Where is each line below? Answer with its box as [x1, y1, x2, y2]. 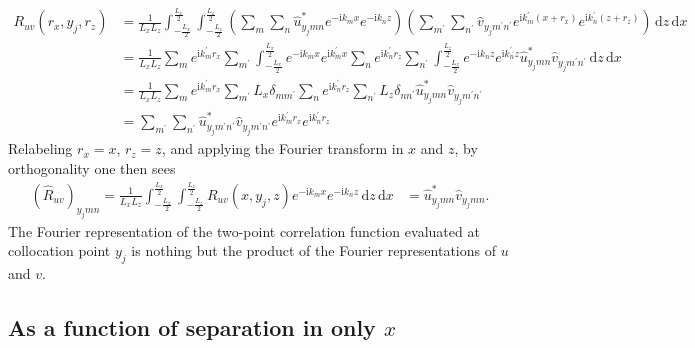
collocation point [8, 240, 111, 261]
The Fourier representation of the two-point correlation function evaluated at [8, 220, 480, 241]
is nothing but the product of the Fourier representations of [131, 240, 497, 261]
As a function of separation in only [8, 311, 376, 342]
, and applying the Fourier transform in [161, 138, 404, 159]
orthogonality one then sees [8, 157, 176, 178]
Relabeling [8, 138, 73, 159]
